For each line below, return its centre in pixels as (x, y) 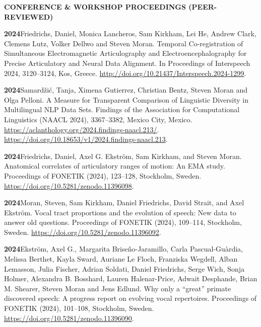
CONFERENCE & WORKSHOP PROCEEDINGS (95, 7)
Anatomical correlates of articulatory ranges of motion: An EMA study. (115, 166)
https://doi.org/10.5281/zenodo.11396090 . (69, 318)
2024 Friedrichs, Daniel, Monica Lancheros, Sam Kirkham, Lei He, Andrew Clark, (130, 33)
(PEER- (203, 7)
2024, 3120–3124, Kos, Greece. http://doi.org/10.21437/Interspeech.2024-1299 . (125, 73)
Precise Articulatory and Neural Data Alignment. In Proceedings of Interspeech (127, 63)
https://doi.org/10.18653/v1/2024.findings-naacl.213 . (86, 139)
